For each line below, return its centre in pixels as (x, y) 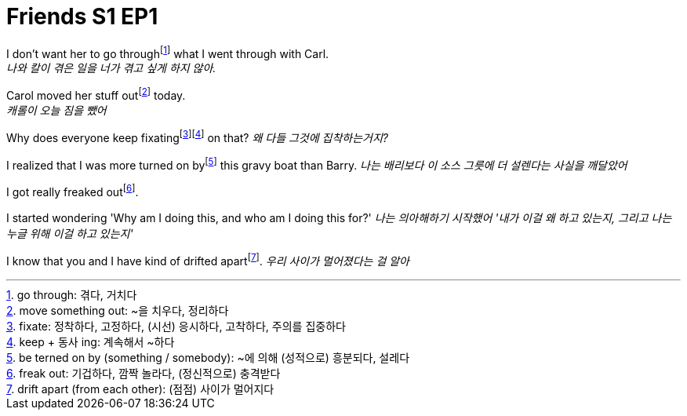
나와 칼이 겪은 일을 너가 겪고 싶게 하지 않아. (111, 68)
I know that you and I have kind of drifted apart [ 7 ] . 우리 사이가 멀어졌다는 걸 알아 (208, 260)
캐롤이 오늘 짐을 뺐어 (56, 111)
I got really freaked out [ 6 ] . (73, 191)
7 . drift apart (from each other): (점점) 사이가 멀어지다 (140, 389)
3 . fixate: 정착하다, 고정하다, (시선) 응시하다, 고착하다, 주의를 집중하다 (176, 326)
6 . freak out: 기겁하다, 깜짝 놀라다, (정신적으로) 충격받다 (144, 373)
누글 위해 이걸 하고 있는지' (70, 234)
